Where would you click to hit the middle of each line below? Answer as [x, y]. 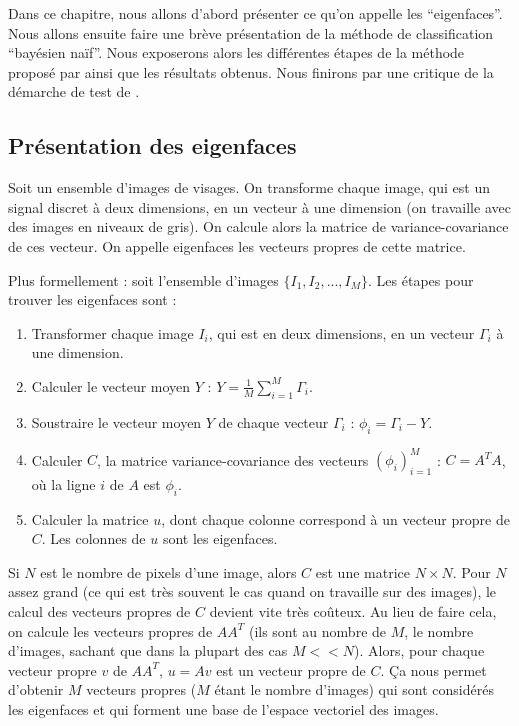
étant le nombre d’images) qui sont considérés [354, 689]
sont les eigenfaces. [220, 538]
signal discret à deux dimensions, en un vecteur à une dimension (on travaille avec [259, 206]
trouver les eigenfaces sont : [92, 299]
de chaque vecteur [273, 421]
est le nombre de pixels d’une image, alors [168, 571]
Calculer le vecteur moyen [111, 385]
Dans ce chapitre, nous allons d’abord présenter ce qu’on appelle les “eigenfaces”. [255, 13]
